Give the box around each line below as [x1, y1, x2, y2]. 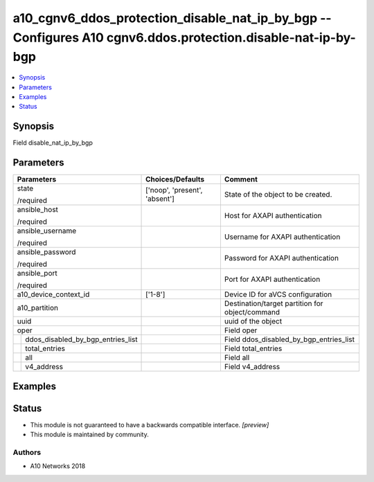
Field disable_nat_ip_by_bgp [12, 139, 93, 147]
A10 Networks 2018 [30, 462, 86, 470]
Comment [224, 175, 258, 184]
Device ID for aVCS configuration [224, 289, 332, 299]
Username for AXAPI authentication [224, 232, 341, 242]
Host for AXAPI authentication [224, 211, 322, 221]
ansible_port [17, 269, 58, 278]
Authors [12, 447, 42, 457]
